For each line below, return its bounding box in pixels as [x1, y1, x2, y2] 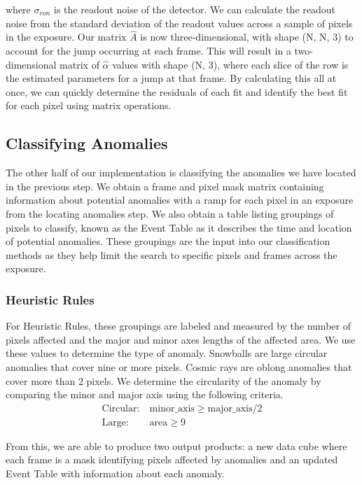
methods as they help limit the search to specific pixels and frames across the [6, 247, 337, 262]
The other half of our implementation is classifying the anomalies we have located [6, 165, 356, 180]
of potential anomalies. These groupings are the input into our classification [6, 234, 330, 248]
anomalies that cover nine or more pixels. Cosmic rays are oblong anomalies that [6, 359, 352, 374]
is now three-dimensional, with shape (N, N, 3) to [140, 29, 354, 44]
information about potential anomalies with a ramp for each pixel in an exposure [6, 192, 354, 207]
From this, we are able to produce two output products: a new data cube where [6, 438, 347, 453]
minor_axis [149, 403, 195, 414]
